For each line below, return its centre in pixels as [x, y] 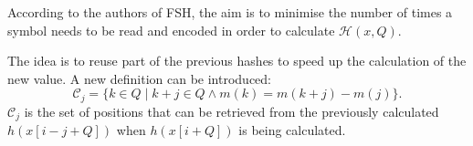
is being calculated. [292, 130]
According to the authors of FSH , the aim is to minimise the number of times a [230, 12]
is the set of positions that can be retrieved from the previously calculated [231, 111]
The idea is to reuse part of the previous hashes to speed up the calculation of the [237, 61]
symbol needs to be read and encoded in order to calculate [171, 30]
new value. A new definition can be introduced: [140, 78]
